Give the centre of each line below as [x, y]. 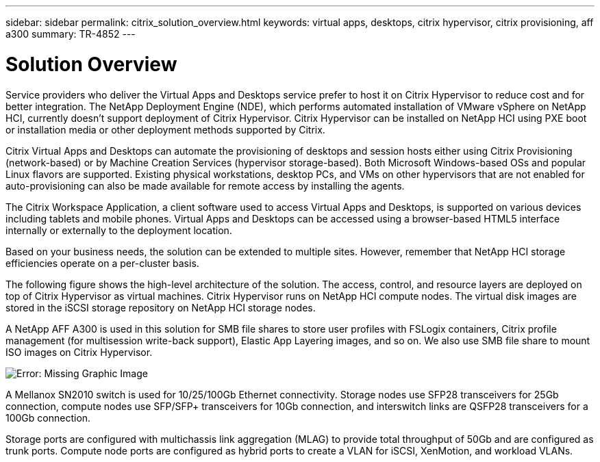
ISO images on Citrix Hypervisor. [79, 352]
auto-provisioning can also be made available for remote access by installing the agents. [205, 185]
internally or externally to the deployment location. [119, 230]
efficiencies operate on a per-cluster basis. [102, 263]
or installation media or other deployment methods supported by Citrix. [165, 129]
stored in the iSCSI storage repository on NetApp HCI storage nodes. [161, 307]
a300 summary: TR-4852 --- [71, 34]
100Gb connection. [48, 418]
